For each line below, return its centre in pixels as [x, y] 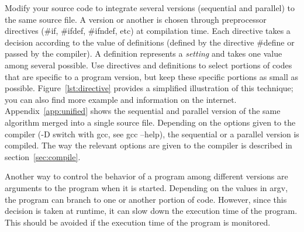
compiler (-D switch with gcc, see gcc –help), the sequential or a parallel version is [152, 134]
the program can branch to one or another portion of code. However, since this [146, 199]
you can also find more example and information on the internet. [121, 99]
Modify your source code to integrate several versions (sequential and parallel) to [150, 8]
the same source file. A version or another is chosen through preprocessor [136, 19]
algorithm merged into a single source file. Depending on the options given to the [150, 122]
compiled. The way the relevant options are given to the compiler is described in [148, 145]
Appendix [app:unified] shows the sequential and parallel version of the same [143, 111]
